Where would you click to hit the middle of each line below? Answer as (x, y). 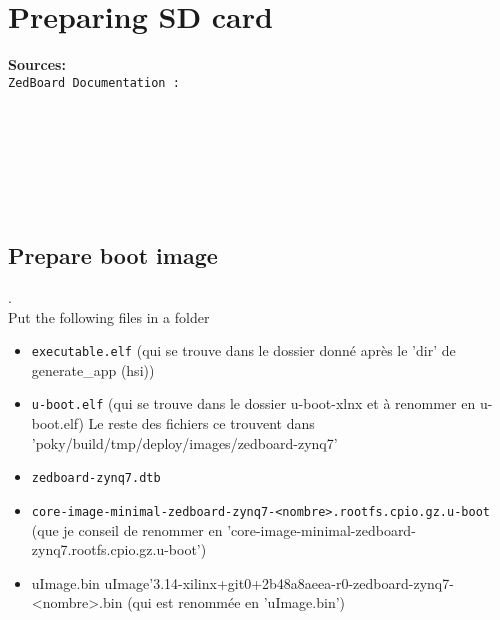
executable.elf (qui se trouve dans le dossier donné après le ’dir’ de (243, 350)
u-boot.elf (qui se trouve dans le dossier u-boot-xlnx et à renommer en (253, 403)
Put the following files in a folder (109, 316)
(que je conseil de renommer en (127, 529)
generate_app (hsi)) (93, 369)
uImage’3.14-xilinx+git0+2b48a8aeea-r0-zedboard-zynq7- (279, 582)
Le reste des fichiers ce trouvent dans (201, 423)
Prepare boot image (113, 255)
